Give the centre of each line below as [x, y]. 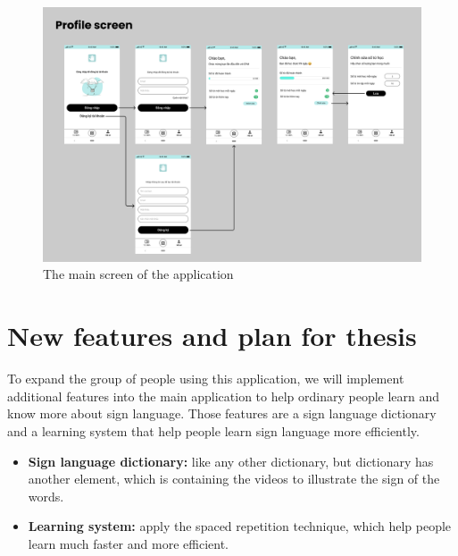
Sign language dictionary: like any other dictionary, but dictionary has [231, 461]
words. [46, 496]
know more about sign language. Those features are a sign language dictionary [222, 413]
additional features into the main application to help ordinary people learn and [224, 396]
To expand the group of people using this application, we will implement [206, 379]
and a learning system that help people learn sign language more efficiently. [213, 430]
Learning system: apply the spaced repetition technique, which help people [240, 526]
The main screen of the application [138, 274]
